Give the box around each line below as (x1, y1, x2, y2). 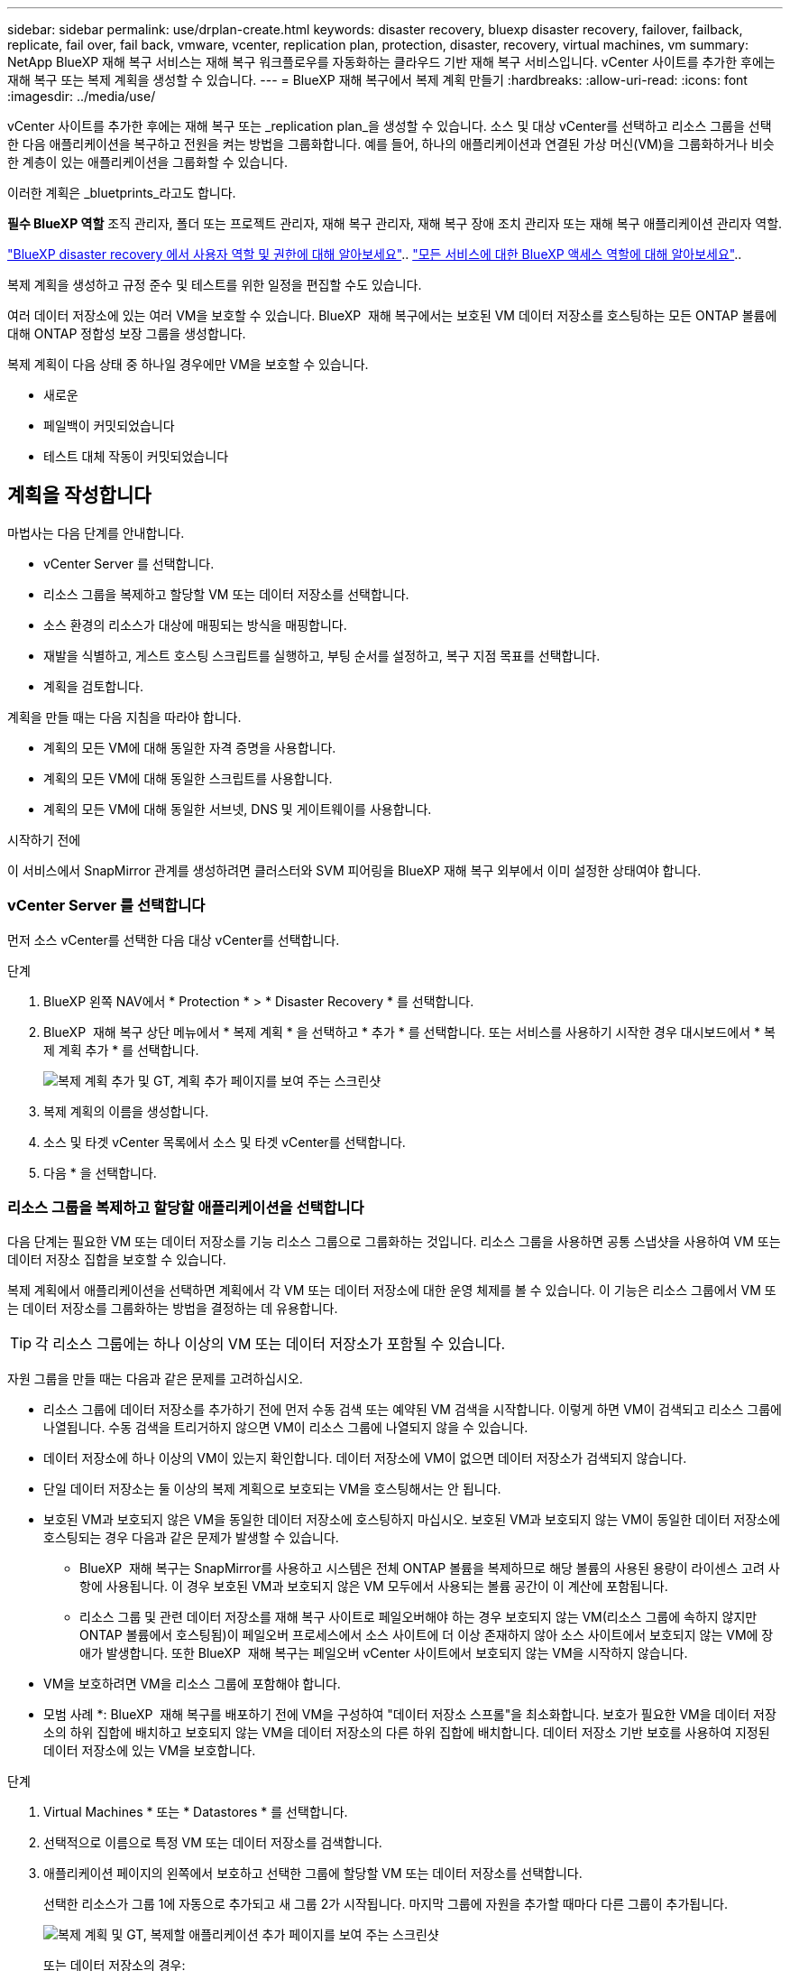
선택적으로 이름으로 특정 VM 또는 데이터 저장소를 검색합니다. (43, 1835, 382, 1851)
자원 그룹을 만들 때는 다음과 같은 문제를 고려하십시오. (7, 1371, 303, 1387)
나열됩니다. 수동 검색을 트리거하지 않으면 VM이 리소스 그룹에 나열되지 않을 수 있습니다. (43, 1420, 528, 1436)
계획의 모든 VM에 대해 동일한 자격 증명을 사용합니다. (43, 739, 336, 755)
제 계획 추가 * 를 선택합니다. (43, 1041, 199, 1058)
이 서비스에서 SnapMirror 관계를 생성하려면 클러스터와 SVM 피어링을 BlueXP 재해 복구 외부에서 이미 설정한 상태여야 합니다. (7, 862, 702, 878)
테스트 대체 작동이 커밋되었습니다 (43, 449, 229, 464)
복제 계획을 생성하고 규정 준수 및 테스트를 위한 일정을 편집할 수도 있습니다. (7, 277, 422, 292)
